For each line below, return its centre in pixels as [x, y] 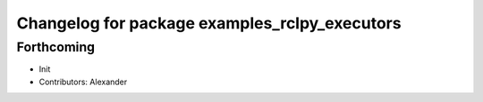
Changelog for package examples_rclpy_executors [209, 23]
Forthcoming [56, 47]
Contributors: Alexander [83, 82]
